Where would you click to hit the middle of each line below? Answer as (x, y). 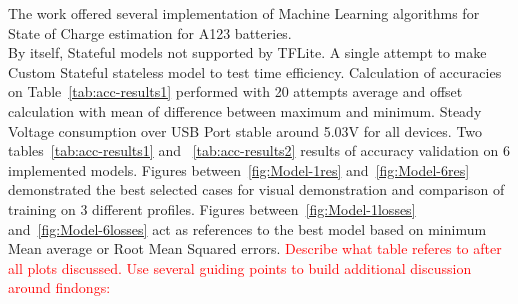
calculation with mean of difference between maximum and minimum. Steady (245, 110)
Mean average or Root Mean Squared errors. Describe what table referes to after (255, 248)
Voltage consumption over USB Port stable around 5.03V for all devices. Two (245, 130)
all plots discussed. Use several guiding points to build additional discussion (240, 267)
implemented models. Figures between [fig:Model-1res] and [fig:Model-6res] (239, 169)
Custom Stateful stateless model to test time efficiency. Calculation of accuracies (255, 71)
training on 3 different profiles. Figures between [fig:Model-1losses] (212, 208)
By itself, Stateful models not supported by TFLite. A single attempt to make (247, 52)
